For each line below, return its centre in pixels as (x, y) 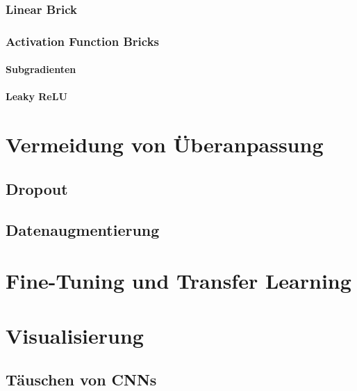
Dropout (37, 188)
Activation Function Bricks (83, 41)
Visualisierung (75, 335)
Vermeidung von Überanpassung (165, 144)
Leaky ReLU (36, 96)
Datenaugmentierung (83, 229)
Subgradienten (41, 69)
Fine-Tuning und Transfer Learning (178, 281)
